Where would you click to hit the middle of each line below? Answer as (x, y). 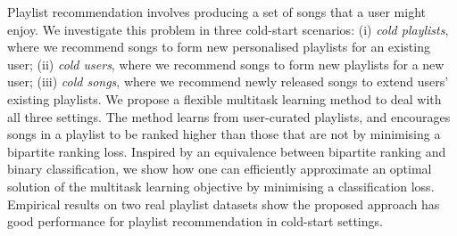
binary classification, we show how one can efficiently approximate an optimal (220, 169)
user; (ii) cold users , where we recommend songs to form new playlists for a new (226, 64)
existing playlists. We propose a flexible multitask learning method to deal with (224, 98)
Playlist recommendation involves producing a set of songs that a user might (216, 12)
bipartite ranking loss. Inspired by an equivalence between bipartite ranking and (227, 151)
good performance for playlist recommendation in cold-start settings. (195, 221)
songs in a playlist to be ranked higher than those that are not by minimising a (224, 134)
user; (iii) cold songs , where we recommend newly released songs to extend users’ (228, 81)
